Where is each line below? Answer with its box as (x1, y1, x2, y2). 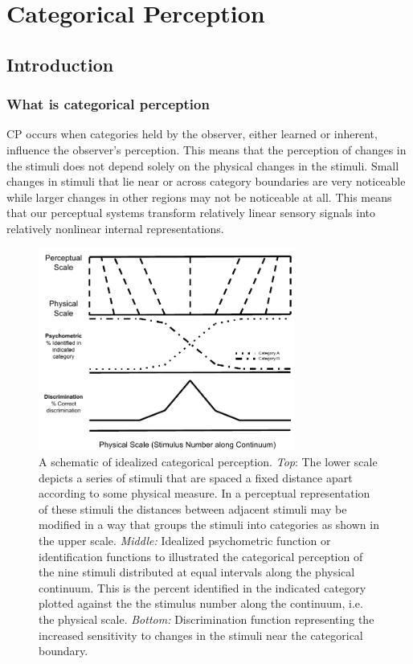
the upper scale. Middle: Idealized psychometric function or (39, 532, 331, 549)
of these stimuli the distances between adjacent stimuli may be (39, 500, 347, 517)
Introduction (6, 51, 114, 76)
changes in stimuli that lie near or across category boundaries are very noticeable (6, 173, 406, 190)
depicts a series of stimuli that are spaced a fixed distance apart (39, 469, 353, 486)
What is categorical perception (6, 94, 210, 114)
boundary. (39, 642, 88, 659)
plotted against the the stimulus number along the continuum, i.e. (39, 595, 363, 612)
